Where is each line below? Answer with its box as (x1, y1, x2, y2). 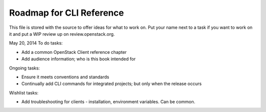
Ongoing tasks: (9, 65, 40, 71)
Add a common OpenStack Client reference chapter (21, 49, 127, 55)
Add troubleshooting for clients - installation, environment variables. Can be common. (21, 99, 196, 105)
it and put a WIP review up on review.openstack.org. (9, 31, 115, 37)
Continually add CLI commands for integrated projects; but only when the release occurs (21, 81, 202, 87)
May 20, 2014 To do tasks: (9, 40, 63, 46)
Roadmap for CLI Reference (9, 7, 124, 18)
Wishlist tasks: (9, 90, 39, 95)
